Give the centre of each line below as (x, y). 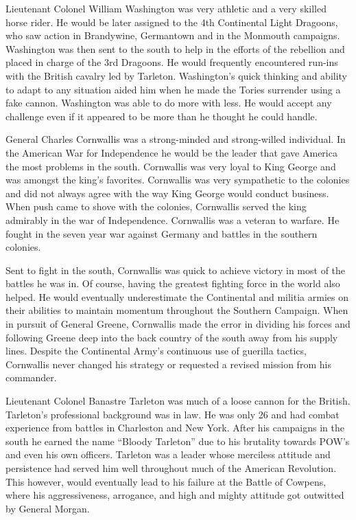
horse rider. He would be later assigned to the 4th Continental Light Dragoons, (172, 22)
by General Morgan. (48, 508)
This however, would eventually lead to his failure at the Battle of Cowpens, (166, 481)
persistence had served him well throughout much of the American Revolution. (171, 468)
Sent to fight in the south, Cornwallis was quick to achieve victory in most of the (176, 270)
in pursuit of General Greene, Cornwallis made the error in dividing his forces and (178, 324)
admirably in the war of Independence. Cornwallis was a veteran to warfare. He (173, 219)
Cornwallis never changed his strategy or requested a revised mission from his (168, 364)
